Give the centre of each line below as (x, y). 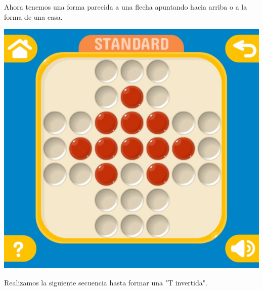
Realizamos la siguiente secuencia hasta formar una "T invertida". (106, 282)
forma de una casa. (33, 16)
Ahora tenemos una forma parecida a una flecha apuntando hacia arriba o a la (126, 7)
